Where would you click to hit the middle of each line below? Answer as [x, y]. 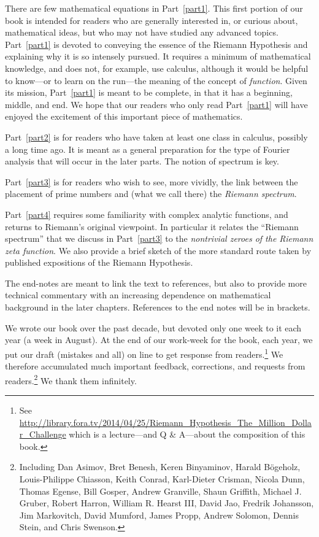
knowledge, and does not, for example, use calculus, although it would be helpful [157, 68]
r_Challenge [43, 434]
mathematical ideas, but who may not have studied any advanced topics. [142, 32]
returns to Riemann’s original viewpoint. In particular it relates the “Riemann [152, 226]
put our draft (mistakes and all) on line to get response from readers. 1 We [144, 353]
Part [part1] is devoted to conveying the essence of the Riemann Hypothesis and [156, 44]
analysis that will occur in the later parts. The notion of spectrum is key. [142, 161]
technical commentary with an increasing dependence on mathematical [138, 295]
